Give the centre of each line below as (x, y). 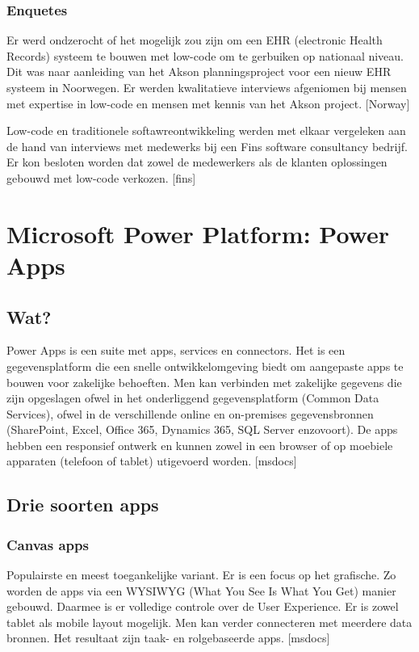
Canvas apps (48, 544)
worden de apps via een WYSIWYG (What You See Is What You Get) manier (201, 590)
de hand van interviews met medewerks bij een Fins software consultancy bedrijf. (207, 146)
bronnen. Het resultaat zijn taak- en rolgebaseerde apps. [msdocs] (168, 638)
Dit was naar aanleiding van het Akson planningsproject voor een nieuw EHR (199, 72)
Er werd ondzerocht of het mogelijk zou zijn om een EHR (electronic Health (195, 40)
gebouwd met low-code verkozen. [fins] (101, 177)
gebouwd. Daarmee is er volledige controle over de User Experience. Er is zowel (203, 606)
